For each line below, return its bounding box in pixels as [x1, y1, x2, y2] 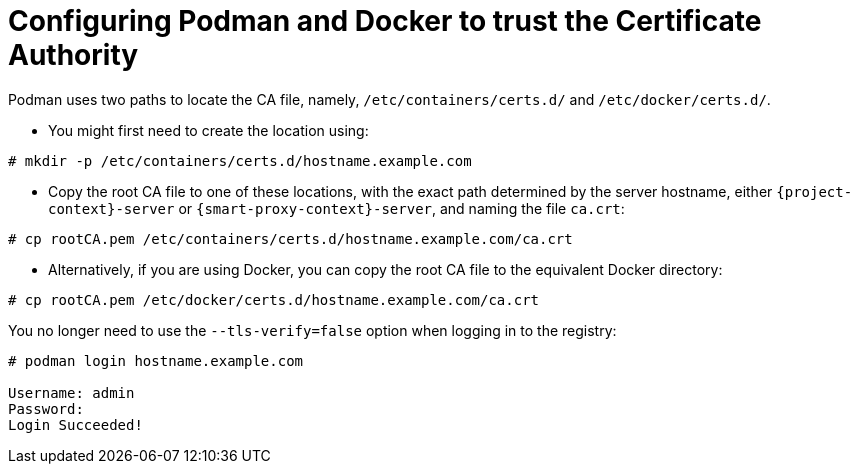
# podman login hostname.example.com [8, 352, 304, 369]
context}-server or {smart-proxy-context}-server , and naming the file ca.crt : [48, 199, 625, 217]
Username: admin [8, 384, 135, 401]
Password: [8, 400, 84, 417]
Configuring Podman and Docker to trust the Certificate [8, 4, 762, 38]
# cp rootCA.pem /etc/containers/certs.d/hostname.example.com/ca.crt [8, 230, 573, 247]
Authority [8, 38, 139, 72]
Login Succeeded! [8, 416, 143, 433]
